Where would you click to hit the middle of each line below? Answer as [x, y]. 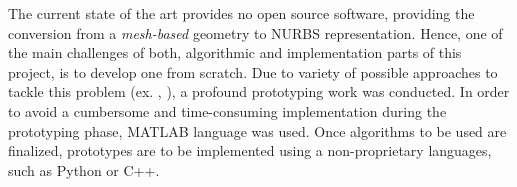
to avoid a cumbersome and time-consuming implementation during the [227, 110]
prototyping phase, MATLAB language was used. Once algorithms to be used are [257, 130]
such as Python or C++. [84, 169]
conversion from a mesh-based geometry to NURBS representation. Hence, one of [255, 32]
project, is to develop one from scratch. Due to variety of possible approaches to [253, 71]
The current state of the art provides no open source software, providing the [241, 13]
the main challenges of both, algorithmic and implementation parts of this [235, 52]
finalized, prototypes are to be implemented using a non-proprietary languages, [250, 150]
